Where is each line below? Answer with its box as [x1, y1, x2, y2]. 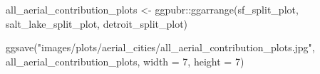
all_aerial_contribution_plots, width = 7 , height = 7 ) [6, 53, 244, 68]
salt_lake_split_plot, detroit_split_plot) [6, 16, 188, 31]
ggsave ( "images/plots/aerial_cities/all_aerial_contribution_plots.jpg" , [6, 40, 315, 55]
